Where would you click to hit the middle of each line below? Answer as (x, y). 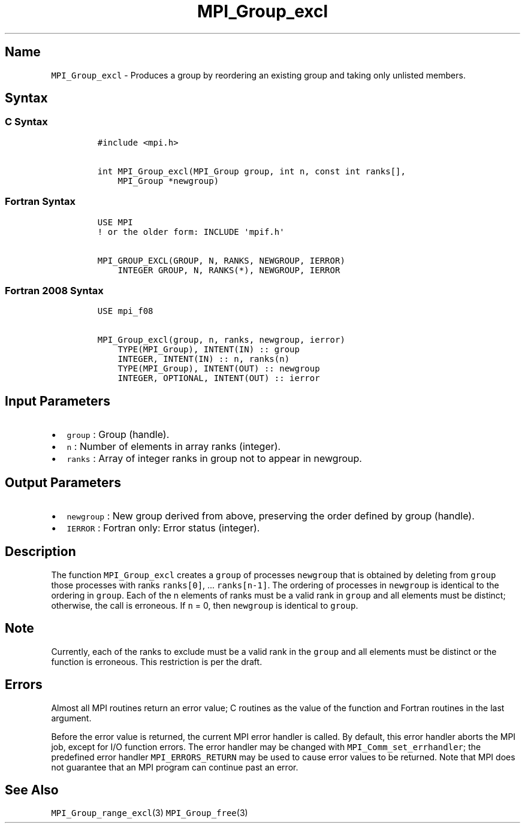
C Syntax (26, 122)
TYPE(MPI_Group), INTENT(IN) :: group (209, 350)
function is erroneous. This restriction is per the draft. (157, 661)
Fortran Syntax (40, 202)
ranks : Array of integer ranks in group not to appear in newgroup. (214, 459)
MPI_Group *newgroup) (168, 181)
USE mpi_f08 (125, 311)
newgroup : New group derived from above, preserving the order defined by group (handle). (271, 516)
